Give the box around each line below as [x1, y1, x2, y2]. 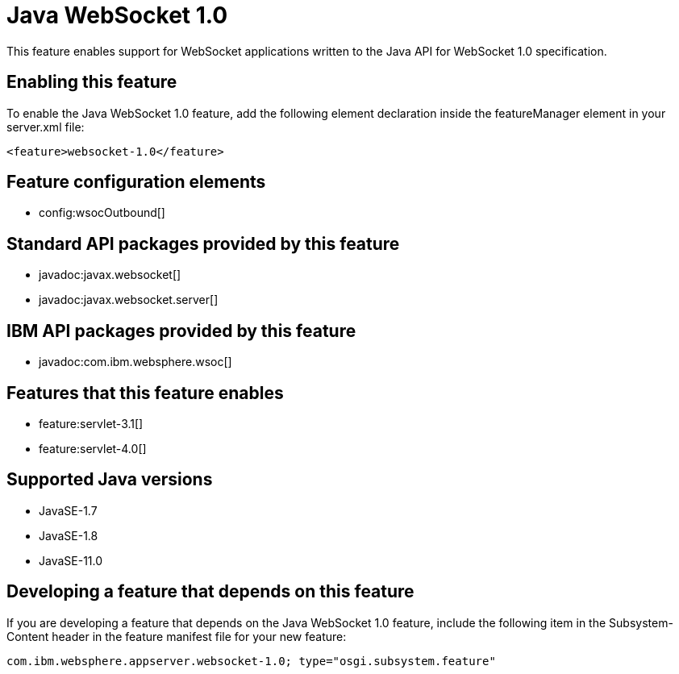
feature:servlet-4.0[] [39, 441, 147, 456]
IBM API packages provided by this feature [6, 320, 356, 341]
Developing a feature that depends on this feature [6, 581, 414, 602]
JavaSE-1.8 [39, 528, 98, 543]
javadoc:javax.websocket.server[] [39, 293, 219, 307]
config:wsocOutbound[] [39, 206, 165, 220]
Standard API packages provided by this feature [6, 233, 400, 254]
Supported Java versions [6, 469, 213, 490]
